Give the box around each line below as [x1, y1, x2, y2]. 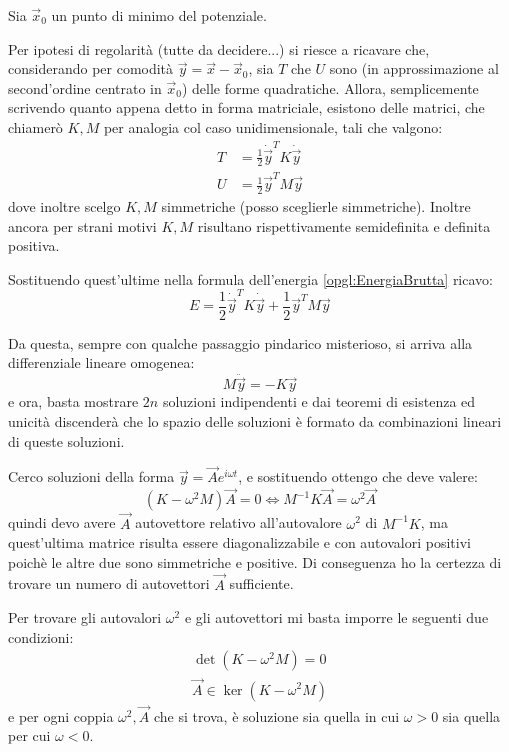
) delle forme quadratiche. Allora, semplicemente [181, 77, 479, 98]
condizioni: [8, 626, 74, 647]
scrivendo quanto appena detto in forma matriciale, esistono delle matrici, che [8, 97, 485, 118]
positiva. [8, 235, 60, 256]
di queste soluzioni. [8, 430, 125, 451]
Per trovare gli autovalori [8, 607, 162, 628]
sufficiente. [229, 573, 294, 594]
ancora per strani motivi [8, 215, 157, 236]
